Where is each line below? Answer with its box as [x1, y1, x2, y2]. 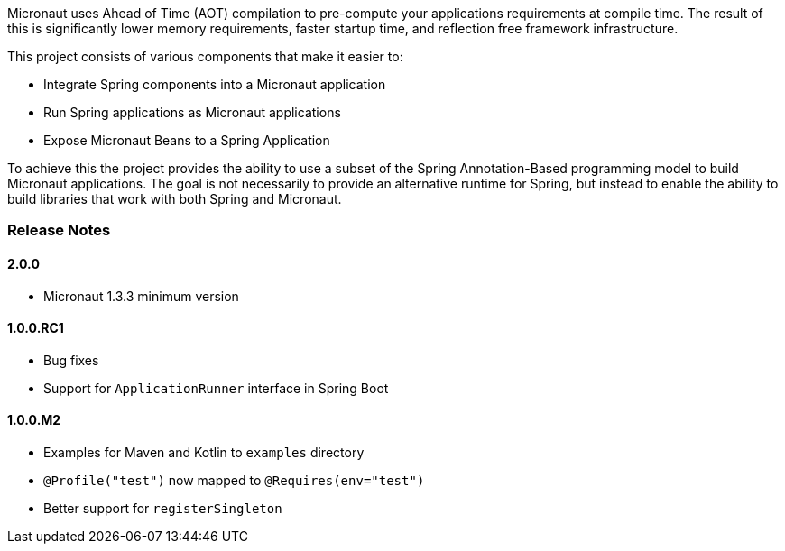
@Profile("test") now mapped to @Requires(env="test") [43, 473, 425, 489]
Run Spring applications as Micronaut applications [43, 105, 341, 120]
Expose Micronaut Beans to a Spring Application [43, 133, 330, 148]
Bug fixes [43, 352, 99, 368]
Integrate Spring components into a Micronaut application [43, 77, 386, 92]
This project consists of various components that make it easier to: [7, 49, 403, 64]
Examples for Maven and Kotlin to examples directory [43, 445, 365, 461]
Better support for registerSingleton [43, 500, 282, 517]
